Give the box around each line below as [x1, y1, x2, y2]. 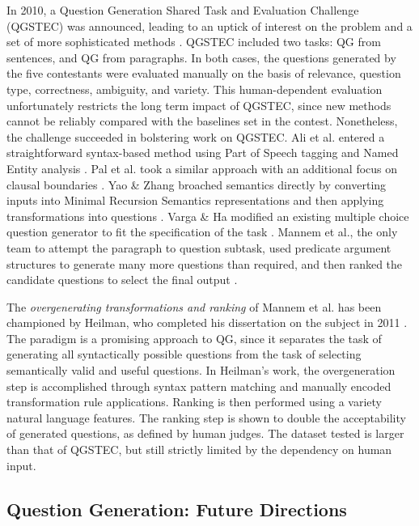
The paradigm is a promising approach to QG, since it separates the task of [6, 329, 382, 346]
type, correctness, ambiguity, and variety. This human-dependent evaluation [6, 80, 383, 97]
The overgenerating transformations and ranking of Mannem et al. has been [6, 298, 382, 315]
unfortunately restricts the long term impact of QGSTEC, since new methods [6, 96, 391, 113]
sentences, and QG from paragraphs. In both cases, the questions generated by [6, 49, 396, 66]
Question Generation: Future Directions [6, 496, 347, 521]
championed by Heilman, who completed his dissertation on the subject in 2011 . [6, 314, 408, 331]
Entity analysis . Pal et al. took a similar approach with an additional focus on [6, 159, 398, 176]
